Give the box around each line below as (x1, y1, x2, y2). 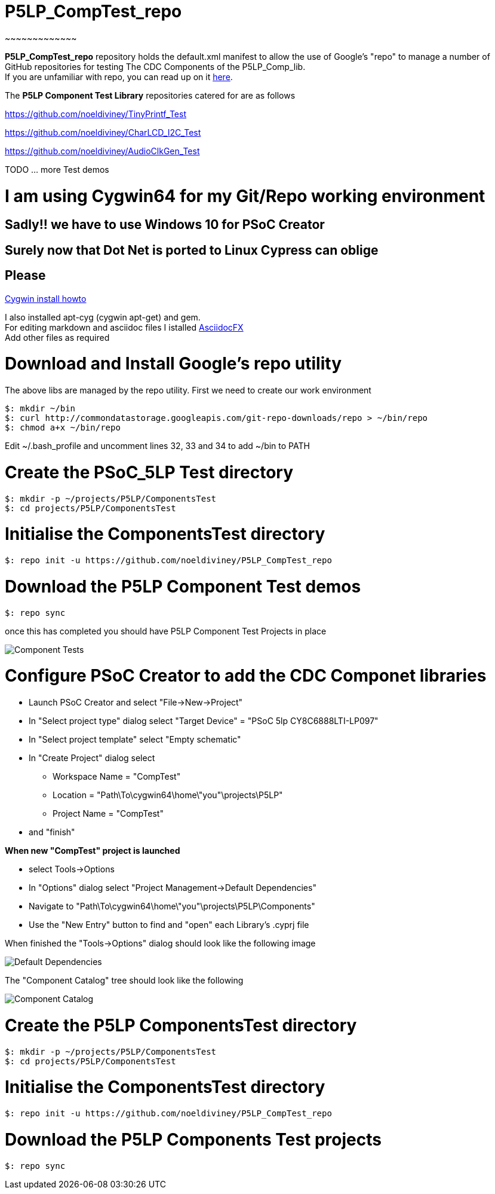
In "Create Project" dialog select (29, 753, 155, 764)
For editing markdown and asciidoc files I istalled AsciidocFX (5, 322, 244, 332)
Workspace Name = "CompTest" (53, 771, 181, 782)
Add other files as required (5, 332, 110, 343)
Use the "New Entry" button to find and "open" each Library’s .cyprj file (29, 920, 309, 930)
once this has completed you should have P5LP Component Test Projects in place (5, 625, 327, 636)
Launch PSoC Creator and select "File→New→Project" (29, 697, 243, 708)
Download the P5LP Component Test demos (5, 576, 361, 597)
